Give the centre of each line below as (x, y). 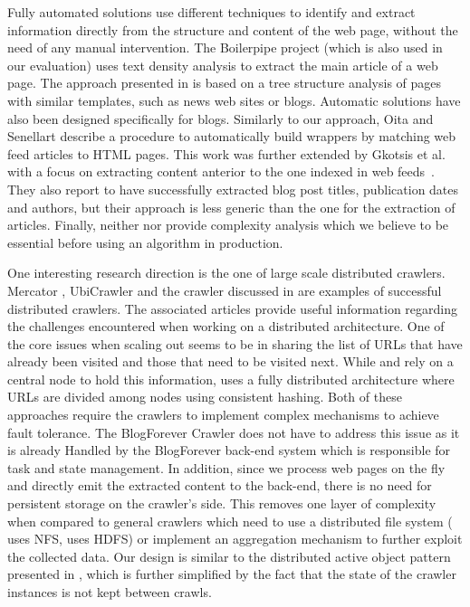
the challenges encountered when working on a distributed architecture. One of (226, 326)
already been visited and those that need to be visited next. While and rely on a (230, 361)
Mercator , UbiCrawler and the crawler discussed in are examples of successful (225, 290)
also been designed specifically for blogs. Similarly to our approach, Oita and (221, 118)
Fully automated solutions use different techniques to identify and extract (211, 12)
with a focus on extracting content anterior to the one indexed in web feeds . (221, 171)
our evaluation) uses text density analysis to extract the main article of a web (223, 65)
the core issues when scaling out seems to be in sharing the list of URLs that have (235, 343)
